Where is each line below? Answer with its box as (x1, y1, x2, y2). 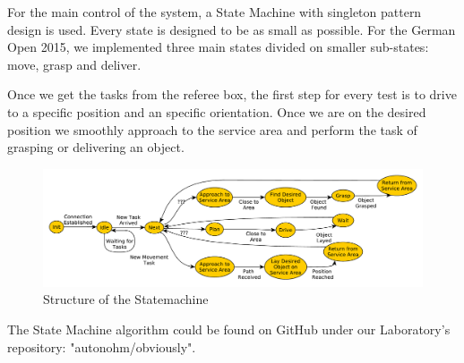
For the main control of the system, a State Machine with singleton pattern (7, 3, 422, 21)
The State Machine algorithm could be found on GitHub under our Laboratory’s (7, 320, 451, 339)
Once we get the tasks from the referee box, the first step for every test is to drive (7, 85, 457, 104)
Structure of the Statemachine (43, 290, 209, 308)
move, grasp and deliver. (7, 55, 142, 73)
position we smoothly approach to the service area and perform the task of (7, 120, 417, 139)
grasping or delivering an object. (7, 138, 185, 156)
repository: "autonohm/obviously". (7, 337, 196, 356)
